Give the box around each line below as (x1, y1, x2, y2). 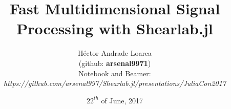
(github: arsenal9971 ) (78, 57, 151, 68)
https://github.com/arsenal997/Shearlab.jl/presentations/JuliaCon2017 (3, 78, 226, 89)
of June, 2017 (101, 95, 143, 105)
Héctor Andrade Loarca (77, 48, 152, 58)
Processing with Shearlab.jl (16, 18, 213, 39)
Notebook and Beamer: (78, 68, 151, 78)
